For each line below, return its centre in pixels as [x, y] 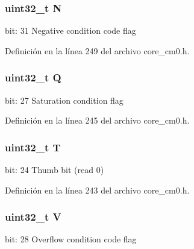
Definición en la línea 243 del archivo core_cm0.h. [97, 190]
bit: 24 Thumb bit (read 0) [55, 170]
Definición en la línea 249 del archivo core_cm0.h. [97, 50]
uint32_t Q [33, 77]
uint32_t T [33, 147]
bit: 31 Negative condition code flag [70, 30]
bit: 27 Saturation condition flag [64, 100]
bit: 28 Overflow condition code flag [71, 239]
